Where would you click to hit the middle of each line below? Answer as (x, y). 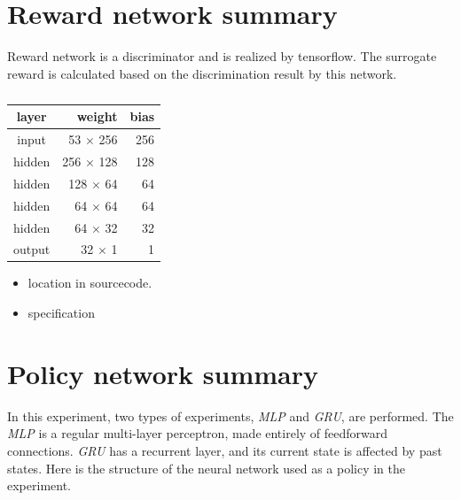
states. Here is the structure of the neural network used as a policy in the (207, 468)
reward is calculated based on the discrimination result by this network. (202, 73)
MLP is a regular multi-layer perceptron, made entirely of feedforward (198, 433)
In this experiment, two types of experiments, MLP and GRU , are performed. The (230, 415)
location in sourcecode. (90, 283)
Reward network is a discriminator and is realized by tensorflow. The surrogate (222, 56)
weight (97, 116)
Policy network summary (163, 373)
